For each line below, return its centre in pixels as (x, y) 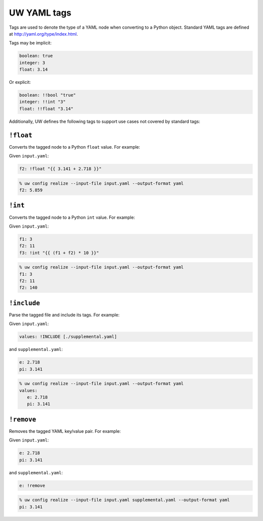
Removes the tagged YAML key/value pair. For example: (65, 431)
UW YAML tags (40, 13)
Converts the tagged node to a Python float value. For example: (75, 147)
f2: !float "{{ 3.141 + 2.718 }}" (60, 169)
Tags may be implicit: (30, 43)
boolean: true (36, 56)
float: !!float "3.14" (46, 109)
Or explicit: (20, 82)
